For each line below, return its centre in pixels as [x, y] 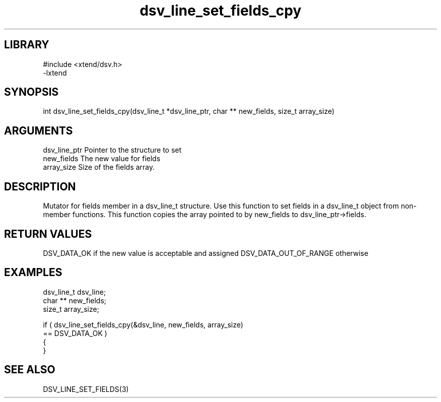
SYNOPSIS [31, 92]
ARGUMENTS [39, 130]
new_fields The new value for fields [102, 159]
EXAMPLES [33, 273]
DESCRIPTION [40, 186]
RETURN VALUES [48, 234]
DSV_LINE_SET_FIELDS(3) [86, 389]
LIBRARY [27, 45]
